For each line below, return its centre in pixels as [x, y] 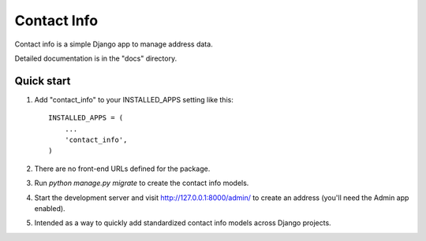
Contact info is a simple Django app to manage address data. [114, 44]
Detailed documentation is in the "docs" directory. [96, 58]
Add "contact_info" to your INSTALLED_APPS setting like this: [134, 99]
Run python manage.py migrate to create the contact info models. [142, 183]
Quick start [43, 81]
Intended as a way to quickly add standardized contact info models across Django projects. [183, 223]
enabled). [50, 208]
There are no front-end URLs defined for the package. [122, 169]
